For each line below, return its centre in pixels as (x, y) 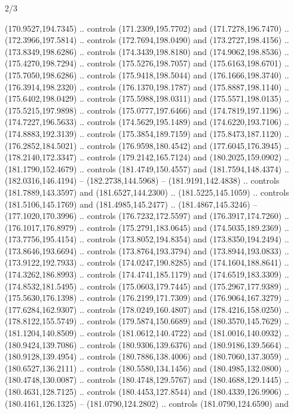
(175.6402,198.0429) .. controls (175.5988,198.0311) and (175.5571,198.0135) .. (147, 98)
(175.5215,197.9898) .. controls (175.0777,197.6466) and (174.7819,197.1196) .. (147, 110)
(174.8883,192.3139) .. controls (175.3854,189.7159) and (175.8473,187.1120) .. (147, 133)
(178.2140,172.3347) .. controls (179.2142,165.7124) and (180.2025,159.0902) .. (147, 157)
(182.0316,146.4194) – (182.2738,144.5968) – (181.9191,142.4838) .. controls (142, 180)
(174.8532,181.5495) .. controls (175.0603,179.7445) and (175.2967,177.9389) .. (147, 286)
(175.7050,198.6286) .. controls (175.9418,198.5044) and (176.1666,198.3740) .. (147, 74)
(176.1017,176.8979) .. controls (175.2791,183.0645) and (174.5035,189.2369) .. (147, 227)
